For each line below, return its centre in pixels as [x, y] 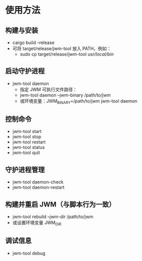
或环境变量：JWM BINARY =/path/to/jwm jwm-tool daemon [78, 101]
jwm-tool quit [26, 152]
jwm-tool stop [27, 137]
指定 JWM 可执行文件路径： [48, 89]
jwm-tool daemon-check [38, 182]
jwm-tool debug [29, 253]
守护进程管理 [25, 170]
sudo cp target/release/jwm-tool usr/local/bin [67, 54]
